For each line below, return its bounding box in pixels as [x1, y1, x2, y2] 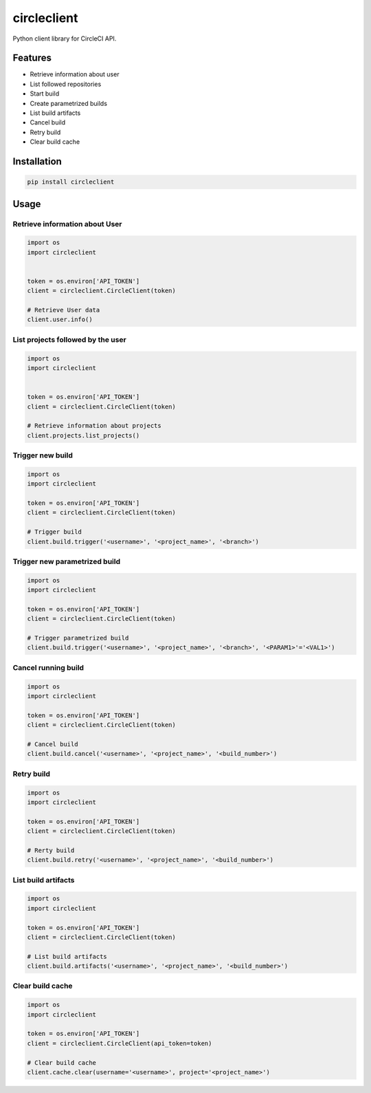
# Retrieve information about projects [27, 422, 161, 430]
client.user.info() [27, 316, 93, 323]
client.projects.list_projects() [27, 431, 140, 440]
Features [12, 52, 52, 64]
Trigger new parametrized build [12, 556, 120, 566]
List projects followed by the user [12, 334, 126, 344]
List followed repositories [30, 80, 102, 88]
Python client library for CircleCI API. [12, 34, 117, 43]
